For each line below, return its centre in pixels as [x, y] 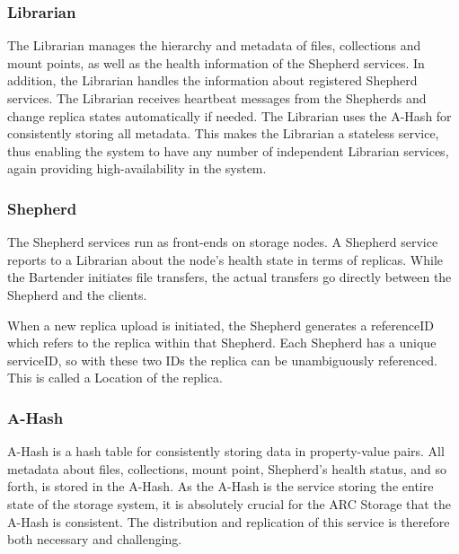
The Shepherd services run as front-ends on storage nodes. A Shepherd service [223, 242]
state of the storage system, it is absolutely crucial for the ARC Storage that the [229, 503]
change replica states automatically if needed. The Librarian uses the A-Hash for [229, 115]
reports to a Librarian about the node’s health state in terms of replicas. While [225, 259]
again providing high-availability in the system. [137, 168]
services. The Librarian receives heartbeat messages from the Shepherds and [217, 98]
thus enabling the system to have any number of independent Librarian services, [228, 150]
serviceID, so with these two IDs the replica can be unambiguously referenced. [222, 360]
